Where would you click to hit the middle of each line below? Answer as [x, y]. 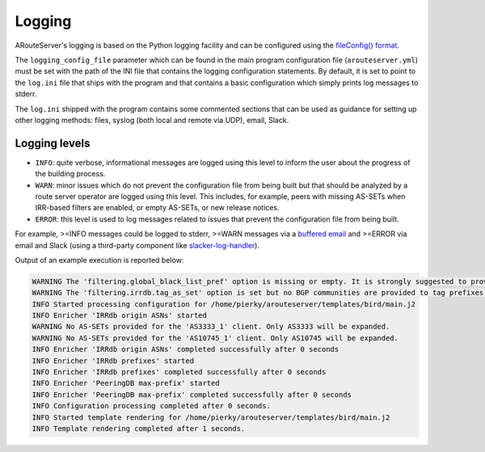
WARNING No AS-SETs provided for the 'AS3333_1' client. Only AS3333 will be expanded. [211, 327]
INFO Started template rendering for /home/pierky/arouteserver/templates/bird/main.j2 [211, 417]
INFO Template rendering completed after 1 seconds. [139, 428]
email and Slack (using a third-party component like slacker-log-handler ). [137, 245]
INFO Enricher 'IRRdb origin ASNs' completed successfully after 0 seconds [186, 349]
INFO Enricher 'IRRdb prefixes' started [113, 361]
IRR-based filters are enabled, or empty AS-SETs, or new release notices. [157, 208]
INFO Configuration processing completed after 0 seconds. [151, 406]
